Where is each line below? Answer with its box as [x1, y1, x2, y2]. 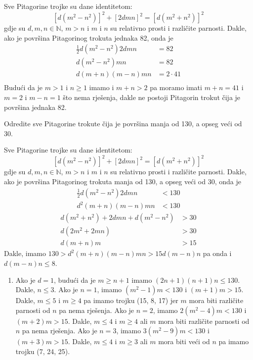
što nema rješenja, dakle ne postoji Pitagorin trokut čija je [63, 92, 241, 102]
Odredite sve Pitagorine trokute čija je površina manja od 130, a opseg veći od [4, 118, 242, 129]
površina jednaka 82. [4, 102, 67, 112]
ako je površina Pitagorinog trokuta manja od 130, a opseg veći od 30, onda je [4, 176, 241, 187]
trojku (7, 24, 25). [15, 346, 70, 356]
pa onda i [203, 248, 232, 258]
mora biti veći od [158, 336, 210, 347]
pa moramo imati [150, 82, 202, 93]
